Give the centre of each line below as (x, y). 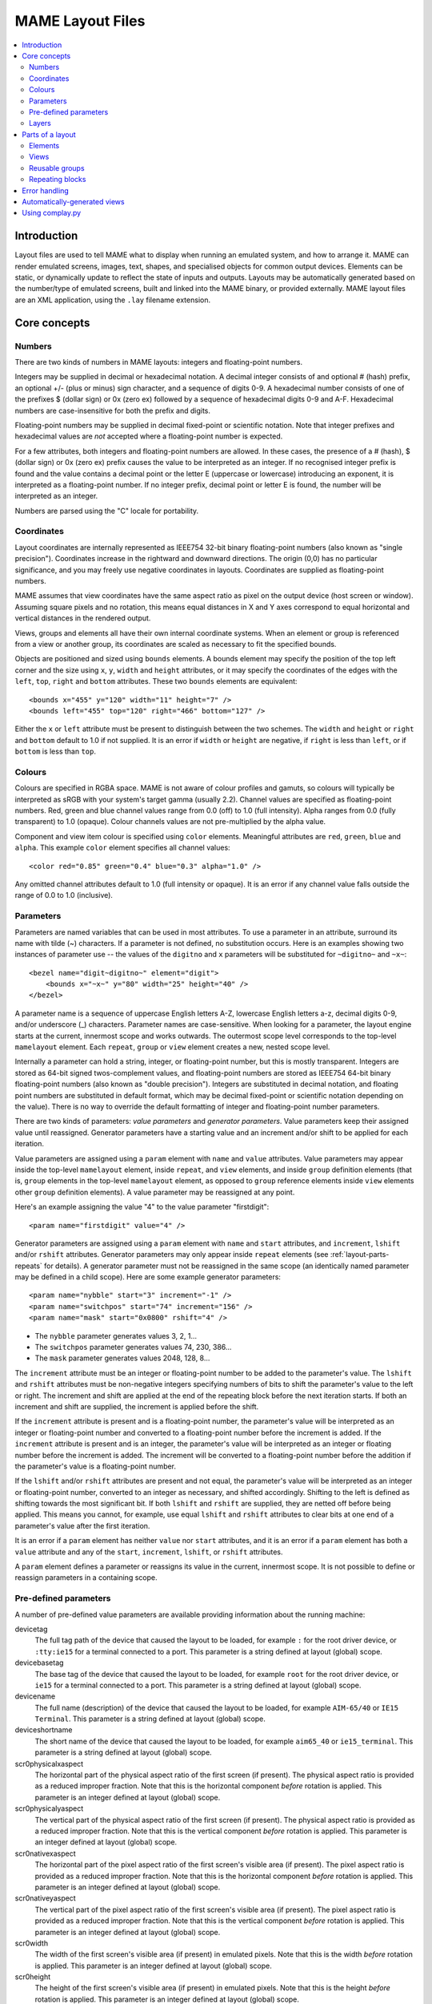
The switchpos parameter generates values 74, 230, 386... (133, 1347)
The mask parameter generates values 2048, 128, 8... (122, 1358)
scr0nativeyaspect (45, 1898)
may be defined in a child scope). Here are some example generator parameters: (148, 1277)
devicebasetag (39, 1663)
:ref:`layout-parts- (360, 1255)
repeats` (29, 1266)
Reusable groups (57, 168)
